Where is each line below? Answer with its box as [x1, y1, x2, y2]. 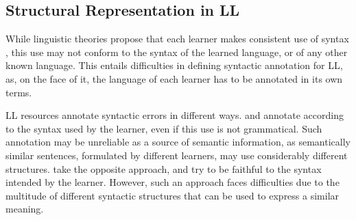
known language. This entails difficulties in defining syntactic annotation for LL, [5, 58, 343, 72]
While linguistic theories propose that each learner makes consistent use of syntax [5, 31, 349, 46]
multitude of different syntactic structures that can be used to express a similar [5, 188, 340, 202]
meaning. [5, 202, 44, 216]
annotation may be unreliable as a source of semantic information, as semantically [5, 135, 351, 149]
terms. [5, 85, 32, 99]
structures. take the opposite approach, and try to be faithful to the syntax [5, 161, 322, 176]
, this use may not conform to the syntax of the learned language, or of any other [5, 44, 348, 59]
